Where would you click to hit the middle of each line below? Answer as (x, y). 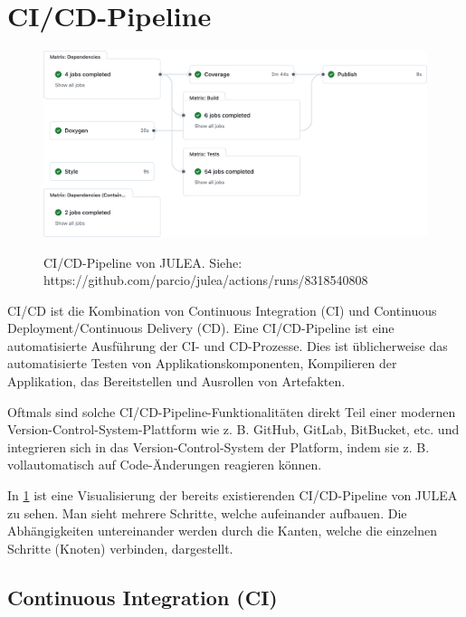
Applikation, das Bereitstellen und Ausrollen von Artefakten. (176, 381)
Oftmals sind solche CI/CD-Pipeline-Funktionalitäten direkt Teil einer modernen (232, 411)
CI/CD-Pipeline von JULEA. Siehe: (143, 262)
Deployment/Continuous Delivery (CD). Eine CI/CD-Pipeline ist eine (201, 328)
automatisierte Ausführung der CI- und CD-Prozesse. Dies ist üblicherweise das (228, 345)
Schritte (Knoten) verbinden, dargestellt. (120, 548)
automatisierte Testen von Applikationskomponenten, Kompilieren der (202, 363)
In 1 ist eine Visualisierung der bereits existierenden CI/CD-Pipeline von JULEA (233, 495)
